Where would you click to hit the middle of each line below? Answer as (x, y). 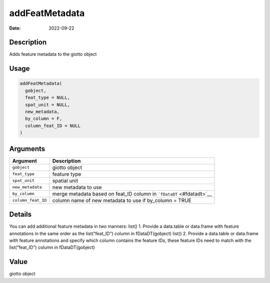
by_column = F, (44, 119)
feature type (67, 174)
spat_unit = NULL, (47, 105)
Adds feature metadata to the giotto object (53, 54)
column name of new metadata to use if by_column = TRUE (122, 200)
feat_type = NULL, (47, 98)
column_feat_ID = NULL (53, 126)
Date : (15, 28)
